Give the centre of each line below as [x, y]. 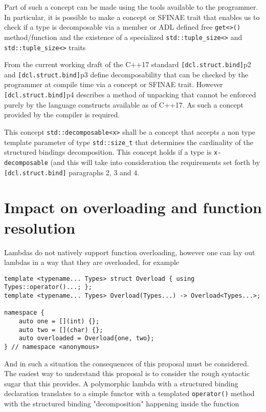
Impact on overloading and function [133, 207]
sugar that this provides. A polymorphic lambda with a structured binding [121, 383]
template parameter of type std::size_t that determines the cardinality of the [129, 142]
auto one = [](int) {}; [59, 321]
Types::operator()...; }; [48, 287]
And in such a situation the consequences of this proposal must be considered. [127, 363]
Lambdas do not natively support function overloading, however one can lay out [130, 252]
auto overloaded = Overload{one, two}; [86, 338]
